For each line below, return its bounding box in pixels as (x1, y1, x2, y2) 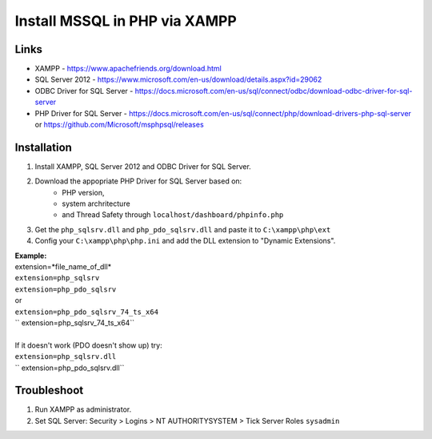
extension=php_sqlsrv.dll (14, 352, 117, 361)
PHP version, (62, 187, 105, 197)
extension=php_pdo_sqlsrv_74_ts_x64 (14, 307, 159, 316)
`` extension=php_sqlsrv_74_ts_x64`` (14, 318, 135, 328)
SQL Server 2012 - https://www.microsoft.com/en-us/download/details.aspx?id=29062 (34, 75, 322, 84)
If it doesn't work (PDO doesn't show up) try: (14, 340, 163, 350)
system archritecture (62, 199, 131, 208)
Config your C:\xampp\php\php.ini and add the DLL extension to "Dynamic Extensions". (34, 236, 336, 246)
